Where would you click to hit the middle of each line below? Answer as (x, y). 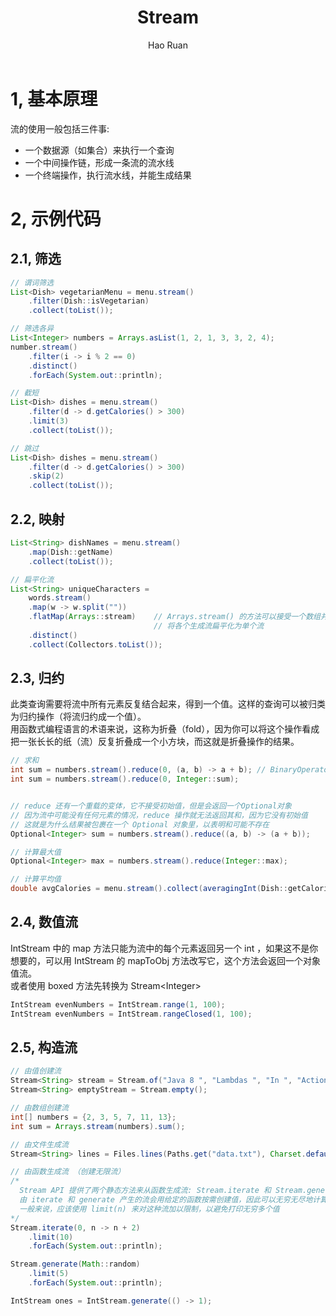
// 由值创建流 (36, 1071)
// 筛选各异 (32, 329)
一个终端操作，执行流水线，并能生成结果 (108, 175)
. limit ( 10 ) (51, 1237)
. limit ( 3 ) (49, 421)
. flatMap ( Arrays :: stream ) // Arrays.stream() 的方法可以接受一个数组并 (178, 617)
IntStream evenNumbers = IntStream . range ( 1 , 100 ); (118, 1004)
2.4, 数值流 (44, 922)
